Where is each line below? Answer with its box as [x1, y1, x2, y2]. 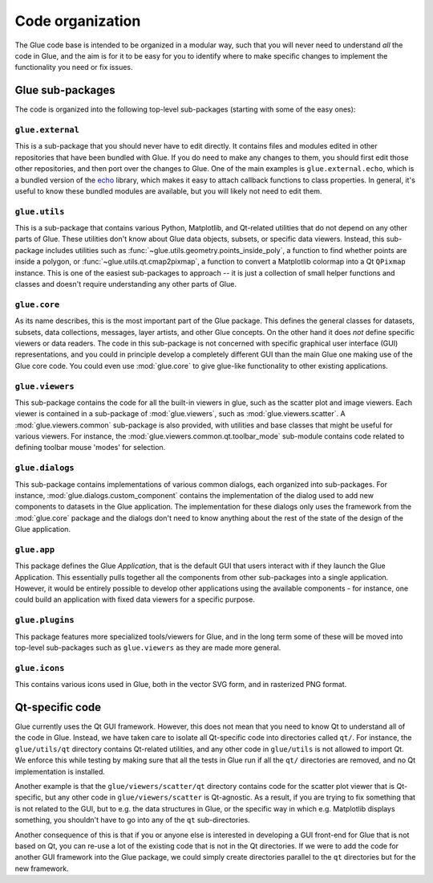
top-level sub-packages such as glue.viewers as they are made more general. [14, 643, 281, 652]
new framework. [14, 864, 69, 873]
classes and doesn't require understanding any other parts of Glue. [14, 280, 237, 289]
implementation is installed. [14, 766, 106, 776]
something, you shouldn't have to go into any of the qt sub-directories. [14, 816, 250, 825]
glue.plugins [14, 615, 75, 626]
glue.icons [14, 663, 65, 673]
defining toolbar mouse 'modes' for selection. [14, 443, 166, 452]
